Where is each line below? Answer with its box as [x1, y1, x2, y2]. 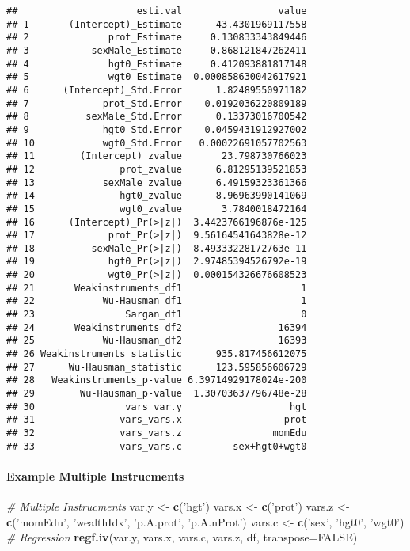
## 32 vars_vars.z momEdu [6, 427, 307, 439]
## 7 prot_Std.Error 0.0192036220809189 [6, 97, 307, 109]
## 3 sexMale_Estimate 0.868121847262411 [6, 44, 307, 56]
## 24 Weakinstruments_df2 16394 [6, 321, 307, 333]
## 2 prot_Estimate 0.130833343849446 [6, 32, 307, 44]
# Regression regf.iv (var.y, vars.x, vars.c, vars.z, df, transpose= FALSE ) [6, 529, 358, 545]
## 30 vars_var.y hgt [6, 401, 307, 412]
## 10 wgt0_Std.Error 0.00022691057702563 [6, 137, 307, 149]
